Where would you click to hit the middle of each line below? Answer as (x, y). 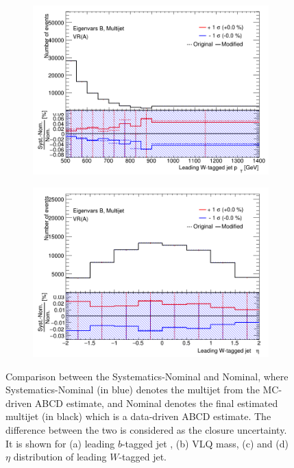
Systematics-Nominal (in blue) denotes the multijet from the (133, 390)
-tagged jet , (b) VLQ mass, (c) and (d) (205, 443)
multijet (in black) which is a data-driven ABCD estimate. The (138, 416)
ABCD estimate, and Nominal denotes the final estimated (156, 403)
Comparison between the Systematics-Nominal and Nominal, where (147, 376)
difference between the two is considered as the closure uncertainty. (146, 429)
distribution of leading (60, 457)
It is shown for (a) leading (60, 443)
